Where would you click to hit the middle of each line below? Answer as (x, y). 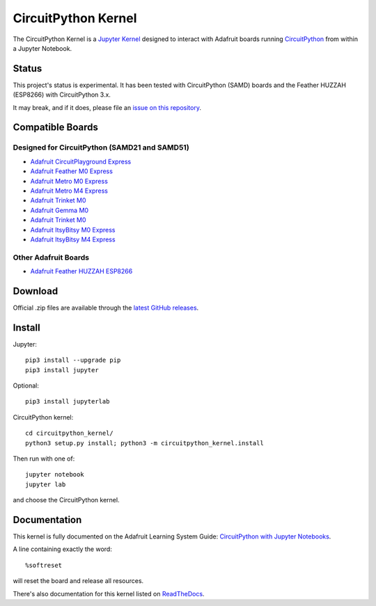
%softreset (44, 565)
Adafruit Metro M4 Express (69, 191)
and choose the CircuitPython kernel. (66, 500)
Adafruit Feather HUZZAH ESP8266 (81, 271)
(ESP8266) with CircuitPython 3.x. (62, 95)
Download (36, 291)
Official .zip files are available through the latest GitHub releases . (106, 308)
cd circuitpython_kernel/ (70, 433)
